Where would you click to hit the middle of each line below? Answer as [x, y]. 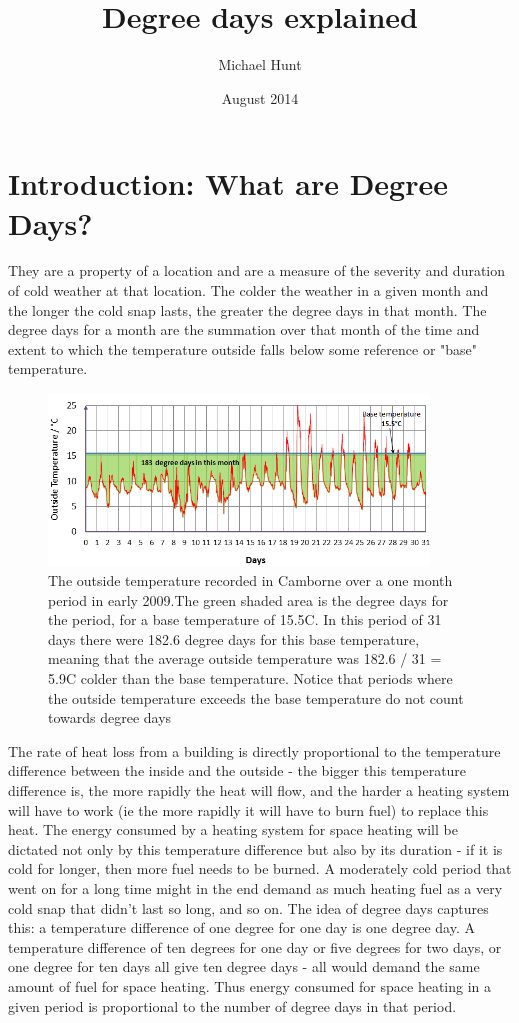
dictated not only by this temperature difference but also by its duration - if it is [255, 848]
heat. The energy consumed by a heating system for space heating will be [233, 829]
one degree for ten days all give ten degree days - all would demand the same [244, 966]
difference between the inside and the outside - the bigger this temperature [237, 770]
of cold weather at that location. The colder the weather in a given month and [248, 290]
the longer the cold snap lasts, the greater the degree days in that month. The [247, 309]
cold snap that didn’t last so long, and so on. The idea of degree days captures [248, 907]
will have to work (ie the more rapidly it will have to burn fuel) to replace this [248, 809]
